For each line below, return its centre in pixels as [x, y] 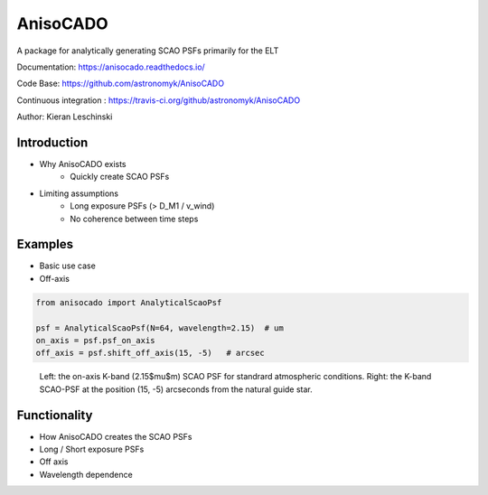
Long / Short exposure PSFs [92, 449]
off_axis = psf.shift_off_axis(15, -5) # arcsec [150, 353]
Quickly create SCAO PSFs [120, 177]
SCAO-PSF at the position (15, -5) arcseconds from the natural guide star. [176, 389]
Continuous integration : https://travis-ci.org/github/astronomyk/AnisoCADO [159, 100]
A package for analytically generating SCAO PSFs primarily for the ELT [148, 51]
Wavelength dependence [86, 474]
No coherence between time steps [134, 219]
